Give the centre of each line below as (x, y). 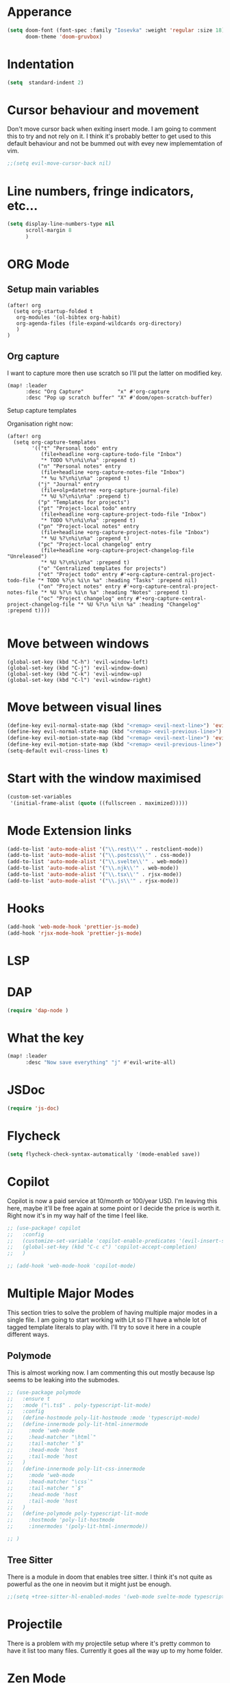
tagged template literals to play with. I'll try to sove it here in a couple (104, 1327)
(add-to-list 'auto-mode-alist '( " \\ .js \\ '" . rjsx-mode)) (93, 881)
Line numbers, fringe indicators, (100, 191)
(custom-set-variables (39, 797)
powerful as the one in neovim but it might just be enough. (89, 1584)
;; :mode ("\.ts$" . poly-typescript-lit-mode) (79, 1405)
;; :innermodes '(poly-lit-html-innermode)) (78, 1526)
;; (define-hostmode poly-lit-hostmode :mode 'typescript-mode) (104, 1418)
